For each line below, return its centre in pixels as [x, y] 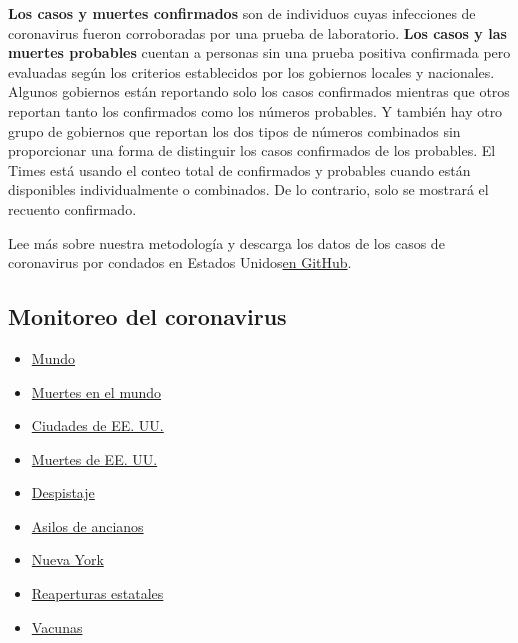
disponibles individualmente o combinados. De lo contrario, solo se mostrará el [248, 189]
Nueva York [67, 559]
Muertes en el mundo [96, 391]
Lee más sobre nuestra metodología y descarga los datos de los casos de [226, 242]
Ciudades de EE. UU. [97, 425]
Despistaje [63, 492]
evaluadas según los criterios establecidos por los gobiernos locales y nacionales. [251, 71]
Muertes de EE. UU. [94, 458]
